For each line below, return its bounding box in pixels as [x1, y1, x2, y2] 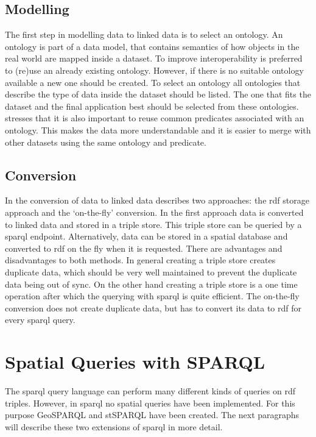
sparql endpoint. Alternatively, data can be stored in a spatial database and [5, 230, 288, 243]
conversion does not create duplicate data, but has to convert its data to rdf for [5, 301, 302, 314]
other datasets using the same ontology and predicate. [5, 135, 206, 148]
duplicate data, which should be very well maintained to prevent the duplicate [5, 265, 297, 278]
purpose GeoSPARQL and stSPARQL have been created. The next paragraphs [5, 408, 300, 421]
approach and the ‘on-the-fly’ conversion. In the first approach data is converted [5, 205, 304, 218]
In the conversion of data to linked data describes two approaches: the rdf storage [5, 194, 309, 207]
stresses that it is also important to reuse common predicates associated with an [5, 112, 304, 124]
